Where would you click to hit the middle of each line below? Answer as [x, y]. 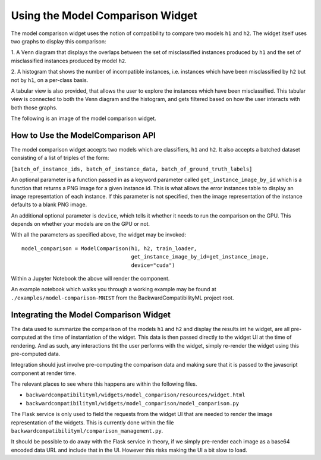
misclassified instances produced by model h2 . [69, 61]
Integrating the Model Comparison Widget [91, 315]
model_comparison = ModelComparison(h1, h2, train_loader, [109, 248]
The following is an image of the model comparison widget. [84, 118]
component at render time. [44, 373]
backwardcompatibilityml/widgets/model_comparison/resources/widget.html [136, 395]
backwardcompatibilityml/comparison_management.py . [87, 431]
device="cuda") [153, 265]
